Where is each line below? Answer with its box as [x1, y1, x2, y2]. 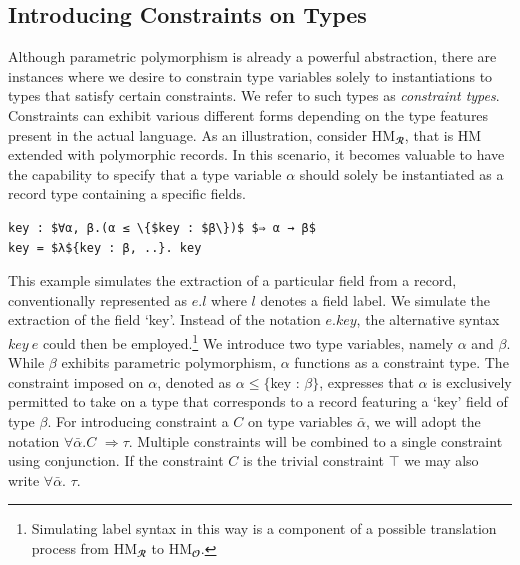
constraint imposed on [8, 371, 144, 392]
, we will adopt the [366, 410, 481, 431]
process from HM [31, 537, 138, 558]
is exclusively [432, 371, 512, 392]
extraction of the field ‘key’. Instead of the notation [8, 309, 321, 330]
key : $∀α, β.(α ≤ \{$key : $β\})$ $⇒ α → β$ [8, 220, 316, 235]
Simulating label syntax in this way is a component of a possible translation [31, 518, 497, 539]
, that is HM [404, 124, 482, 145]
